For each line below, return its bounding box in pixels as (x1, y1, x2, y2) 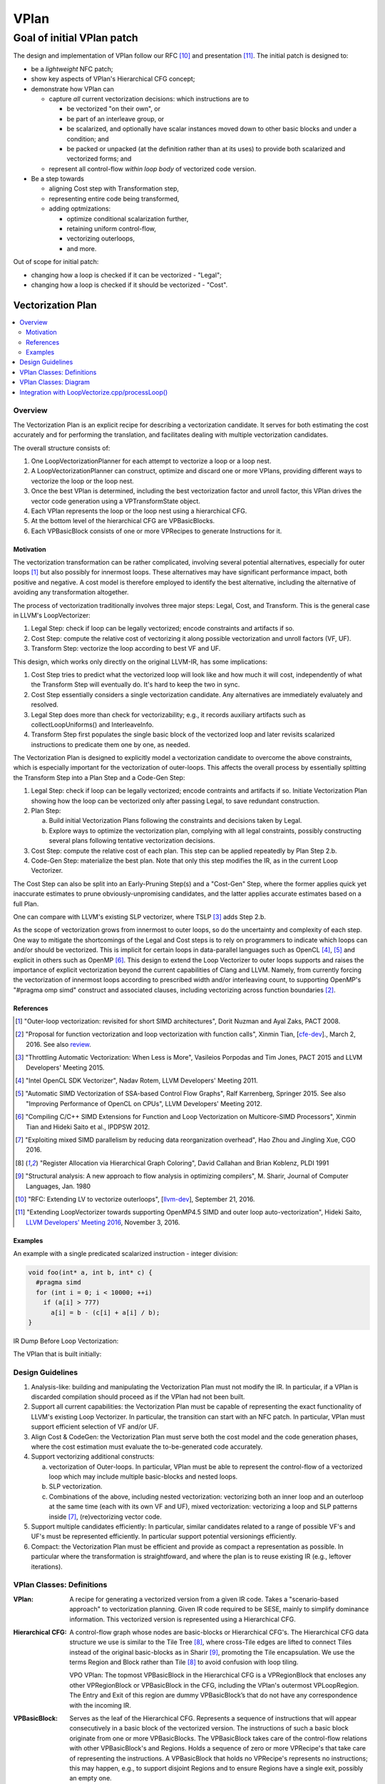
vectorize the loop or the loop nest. (31, 477, 135, 485)
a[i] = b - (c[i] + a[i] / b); (51, 1308, 160, 1317)
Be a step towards (31, 175, 85, 183)
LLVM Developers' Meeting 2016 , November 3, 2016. (26, 1217, 180, 1227)
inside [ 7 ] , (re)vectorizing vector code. (48, 1512, 162, 1521)
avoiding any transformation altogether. (13, 588, 129, 597)
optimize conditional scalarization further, (66, 214, 189, 223)
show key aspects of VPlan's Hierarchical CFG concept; (31, 75, 195, 83)
